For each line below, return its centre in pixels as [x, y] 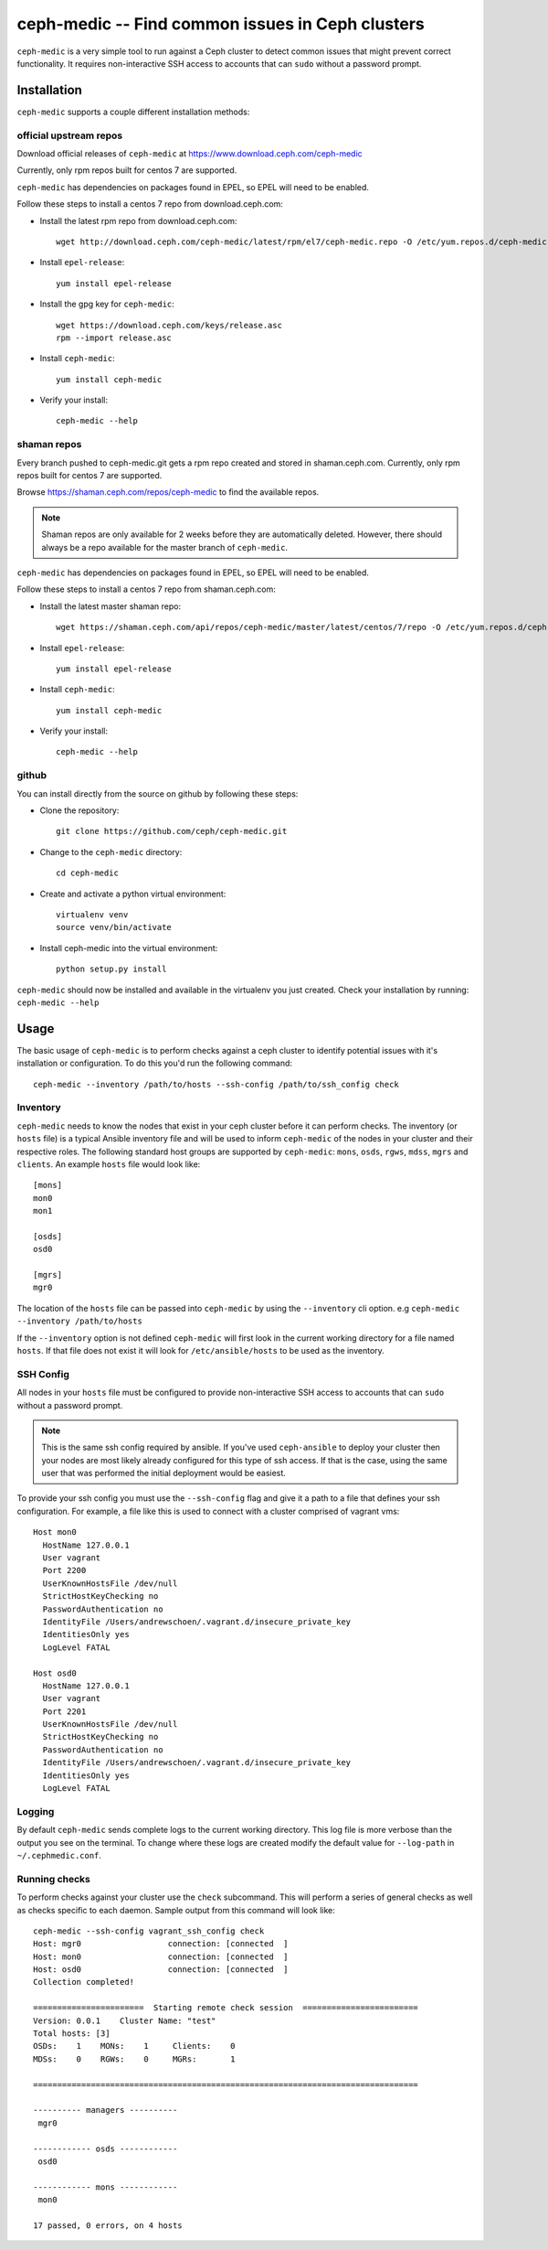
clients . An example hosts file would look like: [109, 1164]
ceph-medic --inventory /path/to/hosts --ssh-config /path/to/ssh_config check [216, 1084]
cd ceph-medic [87, 873]
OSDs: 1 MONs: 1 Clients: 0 [135, 2046]
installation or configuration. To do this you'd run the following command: [154, 1063]
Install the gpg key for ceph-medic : [107, 304]
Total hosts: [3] [72, 2034]
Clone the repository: [79, 810]
